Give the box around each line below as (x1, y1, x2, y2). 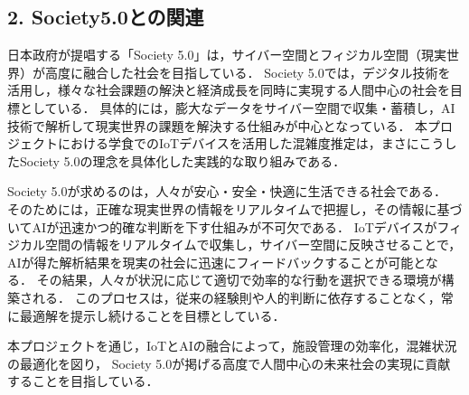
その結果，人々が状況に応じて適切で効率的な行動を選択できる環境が (36, 270, 442, 289)
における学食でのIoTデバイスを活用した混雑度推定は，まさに (57, 134, 419, 153)
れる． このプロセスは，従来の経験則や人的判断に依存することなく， (32, 287, 441, 306)
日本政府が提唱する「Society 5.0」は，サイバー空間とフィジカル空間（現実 (7, 45, 446, 64)
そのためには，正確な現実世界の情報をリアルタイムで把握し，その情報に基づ (7, 199, 463, 218)
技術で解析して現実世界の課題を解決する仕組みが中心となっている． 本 (7, 116, 428, 135)
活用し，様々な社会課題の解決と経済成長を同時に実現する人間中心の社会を (7, 80, 450, 99)
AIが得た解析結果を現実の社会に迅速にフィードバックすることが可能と (7, 252, 426, 271)
